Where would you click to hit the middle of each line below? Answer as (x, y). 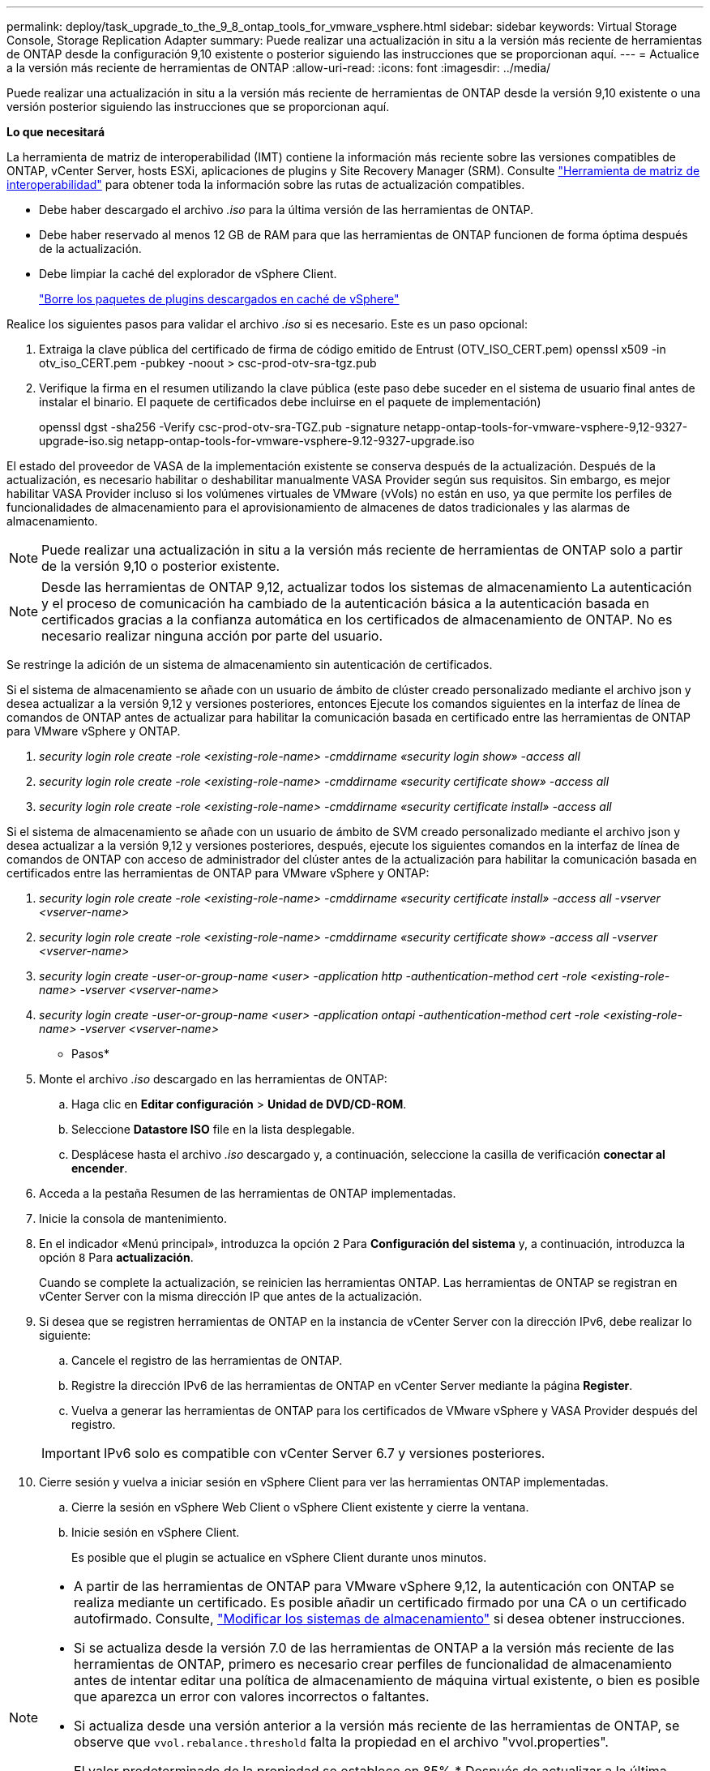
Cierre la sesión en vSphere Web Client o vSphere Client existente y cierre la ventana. (300, 1507)
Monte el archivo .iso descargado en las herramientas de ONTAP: (213, 1079)
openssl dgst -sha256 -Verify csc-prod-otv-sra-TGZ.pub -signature (220, 427)
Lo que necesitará (56, 132)
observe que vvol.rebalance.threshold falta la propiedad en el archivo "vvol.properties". (341, 1742)
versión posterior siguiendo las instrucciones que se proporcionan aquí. (198, 107)
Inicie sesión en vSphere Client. (156, 1532)
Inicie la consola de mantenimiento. (133, 1218)
